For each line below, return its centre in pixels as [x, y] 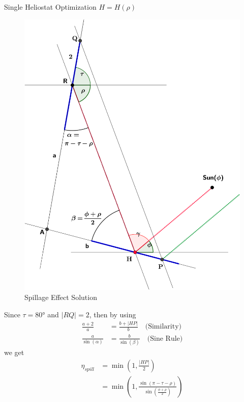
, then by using [113, 314]
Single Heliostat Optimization [50, 7]
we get [14, 352]
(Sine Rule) [165, 338]
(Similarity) [163, 327]
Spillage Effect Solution [61, 297]
